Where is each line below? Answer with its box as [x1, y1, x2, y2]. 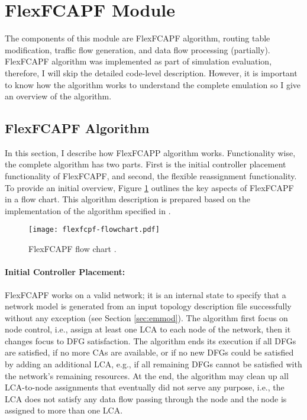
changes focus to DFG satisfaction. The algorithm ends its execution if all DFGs [5, 334, 296, 347]
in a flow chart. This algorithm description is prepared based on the [5, 193, 251, 205]
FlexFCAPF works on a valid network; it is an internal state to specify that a [5, 288, 286, 301]
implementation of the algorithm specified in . [5, 204, 171, 217]
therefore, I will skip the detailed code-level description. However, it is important [5, 66, 298, 79]
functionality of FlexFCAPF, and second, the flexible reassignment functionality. [5, 170, 297, 182]
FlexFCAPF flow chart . [28, 243, 117, 255]
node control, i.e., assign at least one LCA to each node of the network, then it [5, 323, 291, 335]
